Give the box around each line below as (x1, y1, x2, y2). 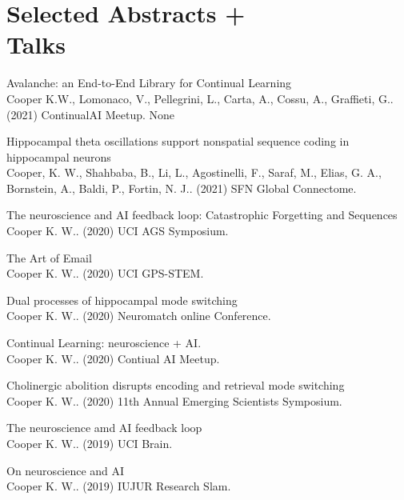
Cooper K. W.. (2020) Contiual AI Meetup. (6, 350, 220, 366)
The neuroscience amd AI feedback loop (6, 419, 202, 436)
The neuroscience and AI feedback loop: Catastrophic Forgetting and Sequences (6, 206, 398, 223)
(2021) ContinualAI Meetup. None (6, 106, 175, 122)
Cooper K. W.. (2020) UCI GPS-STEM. (6, 265, 204, 282)
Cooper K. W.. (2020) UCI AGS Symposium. (6, 222, 229, 239)
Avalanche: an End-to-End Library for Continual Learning (6, 74, 292, 91)
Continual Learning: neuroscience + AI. (6, 334, 202, 351)
